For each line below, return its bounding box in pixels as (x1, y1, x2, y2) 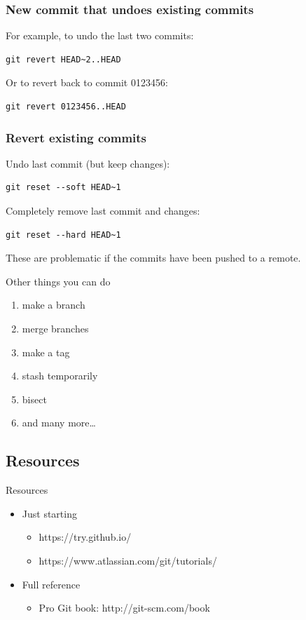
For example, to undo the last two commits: (6, 28, 194, 43)
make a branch (22, 297, 85, 312)
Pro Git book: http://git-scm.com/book (39, 600, 210, 615)
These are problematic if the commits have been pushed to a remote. (6, 250, 301, 265)
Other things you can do (6, 274, 111, 288)
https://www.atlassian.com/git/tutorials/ (39, 553, 217, 567)
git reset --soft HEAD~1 (6, 182, 121, 193)
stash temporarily (22, 368, 98, 383)
